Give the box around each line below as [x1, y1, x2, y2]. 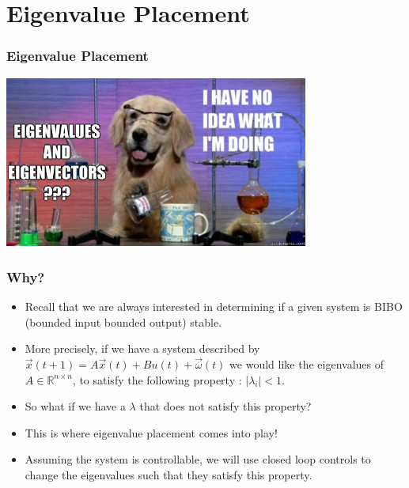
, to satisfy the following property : [72, 371, 242, 388]
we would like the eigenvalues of [229, 356, 384, 373]
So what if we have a [25, 398, 126, 414]
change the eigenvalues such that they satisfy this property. [25, 467, 312, 483]
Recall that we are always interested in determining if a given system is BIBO [25, 298, 403, 315]
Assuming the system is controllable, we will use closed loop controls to [25, 451, 371, 467]
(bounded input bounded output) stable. [25, 313, 222, 330]
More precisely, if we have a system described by [25, 340, 260, 357]
